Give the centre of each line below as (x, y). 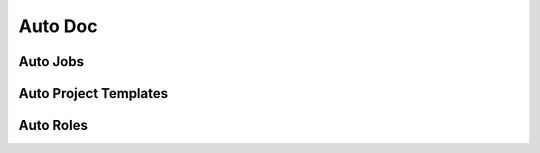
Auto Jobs (51, 61)
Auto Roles (53, 125)
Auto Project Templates (93, 93)
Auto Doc (58, 26)
